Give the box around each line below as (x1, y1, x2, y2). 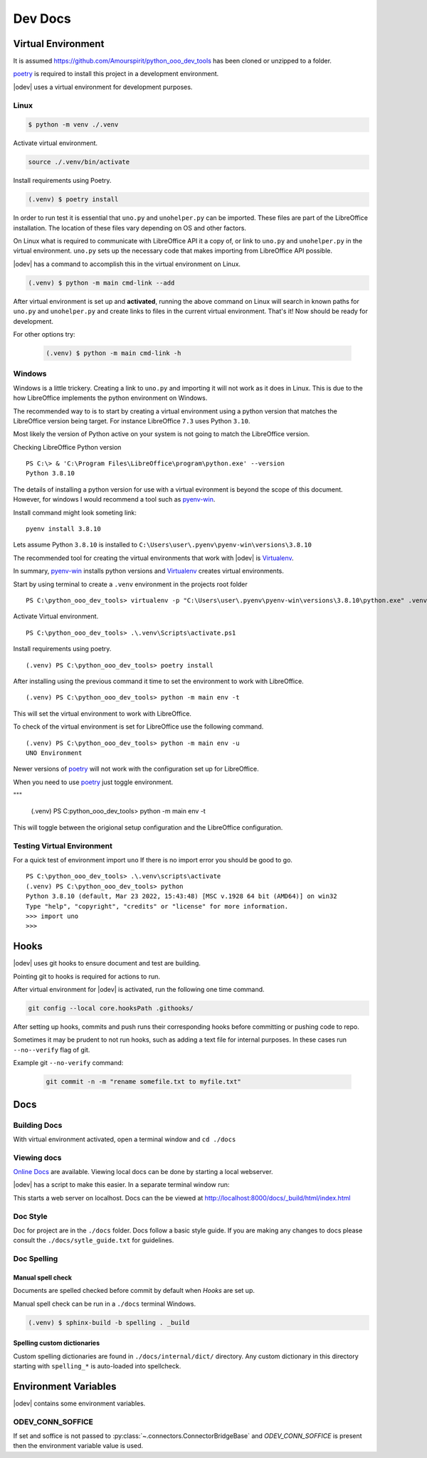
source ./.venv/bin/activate (28, 158, 130, 167)
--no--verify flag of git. (13, 1045, 90, 1054)
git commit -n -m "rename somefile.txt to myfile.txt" (46, 1078, 241, 1086)
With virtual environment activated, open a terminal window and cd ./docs (13, 1135, 236, 1143)
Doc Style (13, 1211, 48, 1221)
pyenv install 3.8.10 (26, 525, 101, 533)
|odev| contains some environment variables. (13, 1399, 146, 1407)
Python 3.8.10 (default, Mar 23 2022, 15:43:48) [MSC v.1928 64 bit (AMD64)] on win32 (26, 892, 337, 900)
